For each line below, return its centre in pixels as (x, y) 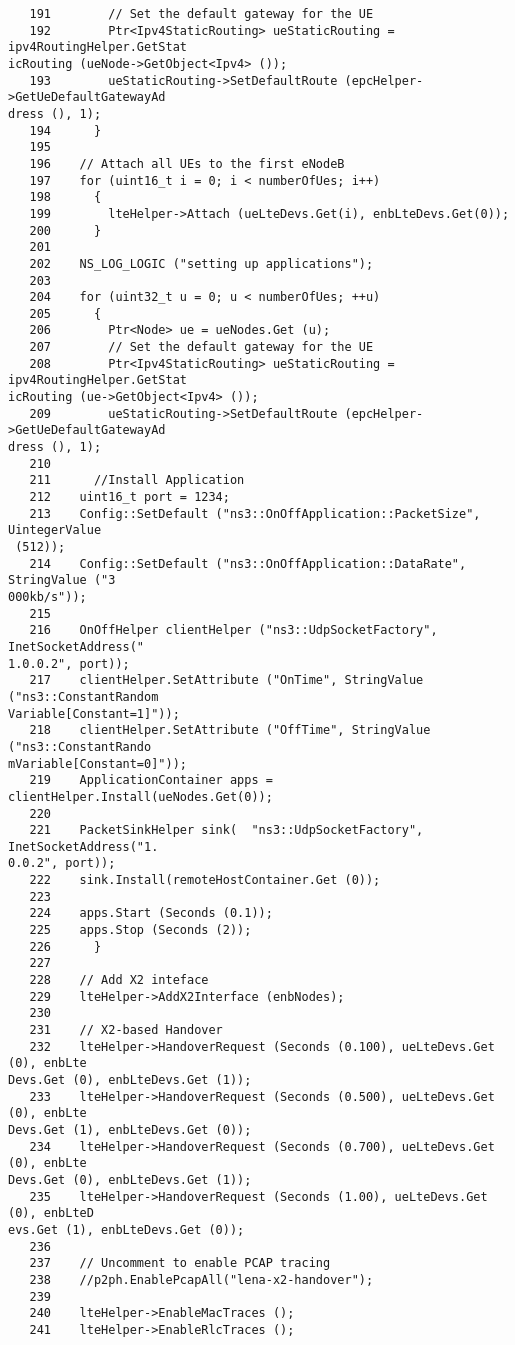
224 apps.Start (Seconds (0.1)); (151, 913)
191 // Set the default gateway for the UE (201, 14)
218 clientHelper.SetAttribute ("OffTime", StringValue (230, 730)
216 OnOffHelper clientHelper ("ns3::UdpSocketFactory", (233, 630)
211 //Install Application (137, 480)
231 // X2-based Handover (126, 1030)
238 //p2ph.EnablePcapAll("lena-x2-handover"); (201, 1279)
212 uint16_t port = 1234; (129, 497)
